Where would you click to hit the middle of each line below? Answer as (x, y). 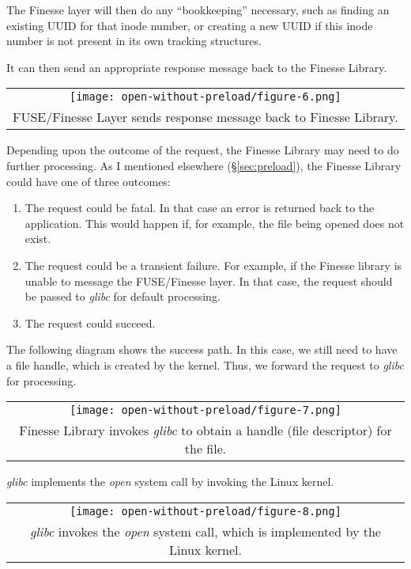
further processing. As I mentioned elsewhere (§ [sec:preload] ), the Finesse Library (204, 165)
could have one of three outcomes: (89, 181)
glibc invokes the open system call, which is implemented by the (205, 531)
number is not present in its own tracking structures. (134, 41)
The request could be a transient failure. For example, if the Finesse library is (213, 265)
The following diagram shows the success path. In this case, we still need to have (202, 349)
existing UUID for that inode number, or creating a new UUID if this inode (190, 25)
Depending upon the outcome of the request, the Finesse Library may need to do (203, 150)
